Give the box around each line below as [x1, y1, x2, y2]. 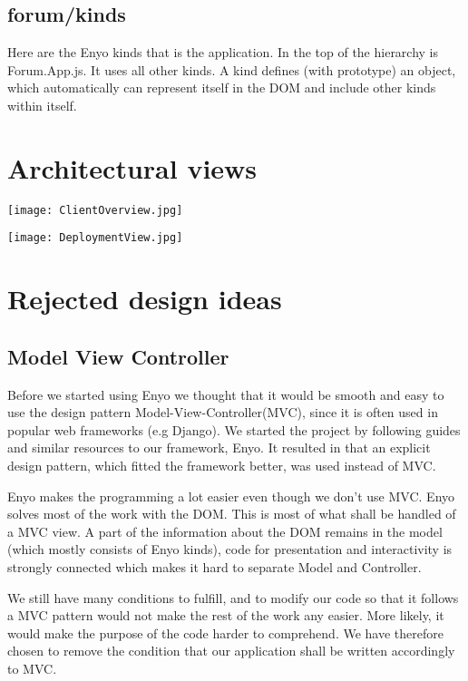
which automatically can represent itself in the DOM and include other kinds [7, 78, 436, 97]
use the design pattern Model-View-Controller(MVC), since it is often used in [7, 403, 438, 422]
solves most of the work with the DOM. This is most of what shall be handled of [7, 504, 456, 523]
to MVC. [7, 658, 57, 677]
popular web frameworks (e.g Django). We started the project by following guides [7, 420, 461, 439]
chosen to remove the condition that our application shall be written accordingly [7, 641, 455, 660]
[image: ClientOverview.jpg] [7, 203, 183, 217]
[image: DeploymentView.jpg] [7, 231, 183, 245]
